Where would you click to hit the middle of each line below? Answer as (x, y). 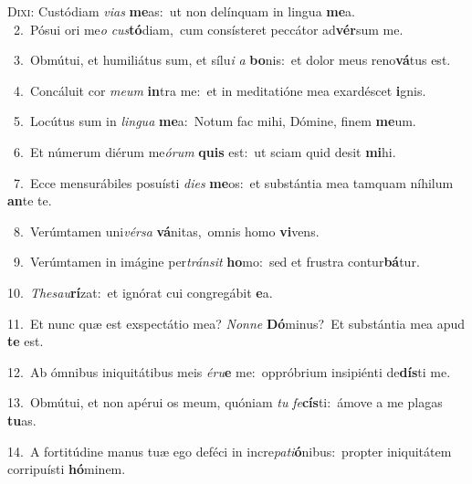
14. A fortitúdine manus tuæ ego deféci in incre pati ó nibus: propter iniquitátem (230, 451)
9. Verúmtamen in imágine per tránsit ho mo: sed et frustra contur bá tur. (216, 262)
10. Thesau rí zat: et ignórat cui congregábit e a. (140, 292)
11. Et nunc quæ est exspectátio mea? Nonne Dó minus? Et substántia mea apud (236, 323)
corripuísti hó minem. (67, 469)
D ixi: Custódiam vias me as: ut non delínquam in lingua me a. (181, 11)
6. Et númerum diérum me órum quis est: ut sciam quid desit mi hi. (205, 151)
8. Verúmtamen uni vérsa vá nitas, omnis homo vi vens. (166, 231)
